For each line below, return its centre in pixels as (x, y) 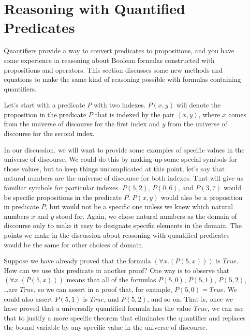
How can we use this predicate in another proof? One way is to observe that (117, 270)
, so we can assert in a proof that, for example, (103, 289)
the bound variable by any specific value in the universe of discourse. (106, 327)
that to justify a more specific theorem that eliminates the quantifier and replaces (125, 317)
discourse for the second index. (49, 133)
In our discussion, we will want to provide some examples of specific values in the (124, 149)
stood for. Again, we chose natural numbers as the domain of (146, 216)
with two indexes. (119, 105)
